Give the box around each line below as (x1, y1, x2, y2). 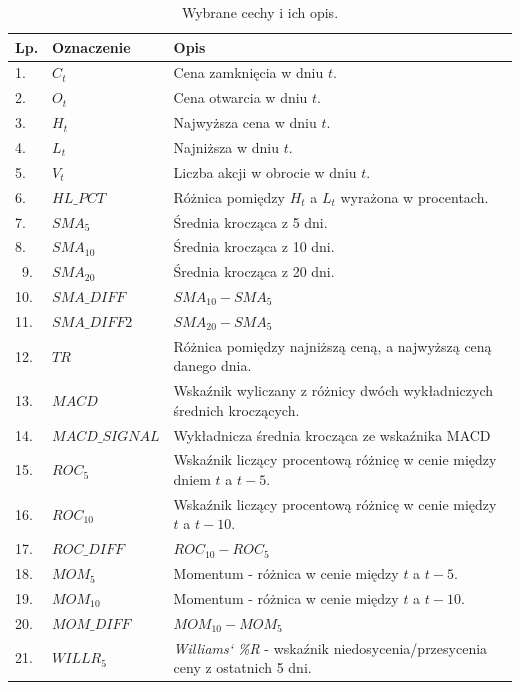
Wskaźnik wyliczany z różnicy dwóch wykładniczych (173, 380, 493, 401)
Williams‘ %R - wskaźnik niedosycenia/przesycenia (173, 637, 488, 658)
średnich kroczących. (173, 399, 300, 420)
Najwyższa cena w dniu (173, 112, 317, 133)
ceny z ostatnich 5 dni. (173, 657, 312, 678)
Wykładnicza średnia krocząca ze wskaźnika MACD (173, 424, 491, 445)
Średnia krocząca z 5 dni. (173, 211, 328, 232)
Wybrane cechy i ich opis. (181, 2, 339, 22)
